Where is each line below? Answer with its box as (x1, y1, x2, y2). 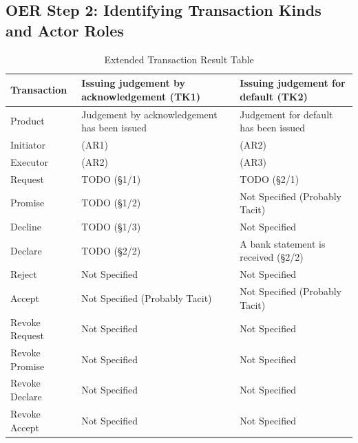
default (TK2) (240, 89, 308, 103)
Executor (10, 154, 49, 169)
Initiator (10, 138, 46, 152)
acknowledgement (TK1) (81, 89, 200, 103)
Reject (10, 267, 37, 281)
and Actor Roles (6, 19, 124, 41)
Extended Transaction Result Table (104, 52, 254, 66)
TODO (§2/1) (240, 171, 299, 186)
